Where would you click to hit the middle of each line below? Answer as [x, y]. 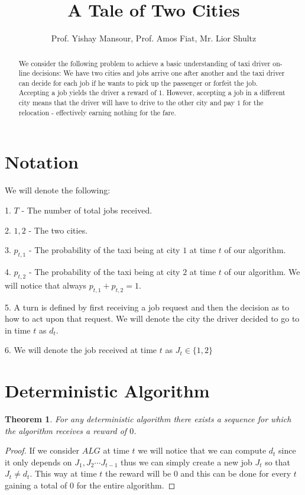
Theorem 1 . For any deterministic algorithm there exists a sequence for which [148, 419]
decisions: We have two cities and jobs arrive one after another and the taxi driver [158, 73]
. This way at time [63, 473]
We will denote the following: [58, 190]
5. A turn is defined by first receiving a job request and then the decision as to [147, 307]
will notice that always [46, 285]
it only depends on [38, 462]
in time [18, 330]
